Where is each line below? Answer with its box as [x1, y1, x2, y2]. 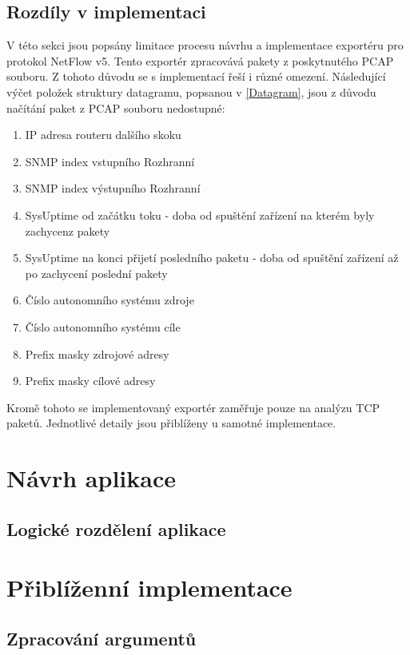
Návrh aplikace [6, 462, 176, 494]
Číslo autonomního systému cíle [25, 318, 181, 335]
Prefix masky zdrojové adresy [25, 345, 169, 362]
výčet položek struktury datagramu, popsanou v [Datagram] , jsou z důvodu [6, 83, 376, 100]
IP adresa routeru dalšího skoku [25, 126, 181, 143]
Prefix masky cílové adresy [25, 372, 156, 389]
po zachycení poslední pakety [25, 264, 168, 281]
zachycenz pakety [25, 222, 110, 239]
